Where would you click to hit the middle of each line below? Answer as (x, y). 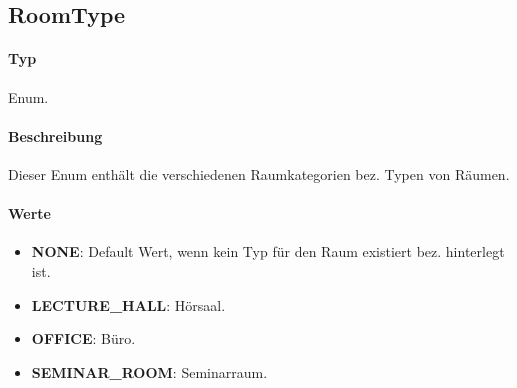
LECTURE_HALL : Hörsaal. (128, 304)
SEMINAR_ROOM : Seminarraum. (149, 371)
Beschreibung (55, 135)
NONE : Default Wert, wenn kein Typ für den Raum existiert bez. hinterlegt (268, 251)
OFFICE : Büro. (83, 338)
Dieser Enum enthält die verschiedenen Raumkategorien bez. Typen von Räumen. (259, 173)
